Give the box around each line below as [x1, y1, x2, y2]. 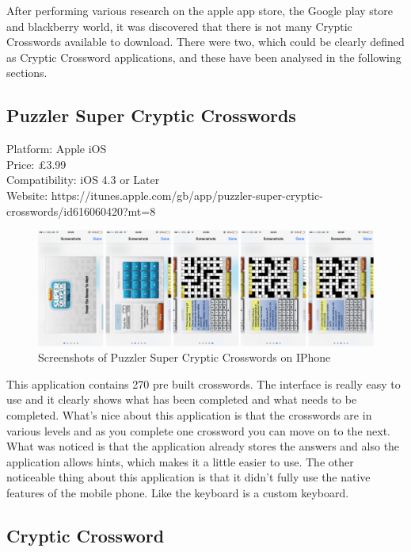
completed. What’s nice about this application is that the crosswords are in [6, 407, 372, 424]
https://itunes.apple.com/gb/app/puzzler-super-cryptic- [51, 186, 323, 203]
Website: [6, 186, 48, 203]
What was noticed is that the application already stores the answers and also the [6, 438, 400, 454]
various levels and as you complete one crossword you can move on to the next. [6, 422, 390, 439]
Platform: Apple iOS [6, 140, 107, 157]
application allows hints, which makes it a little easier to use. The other [6, 453, 354, 470]
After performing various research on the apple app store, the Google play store [6, 2, 393, 18]
